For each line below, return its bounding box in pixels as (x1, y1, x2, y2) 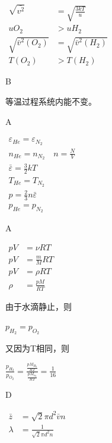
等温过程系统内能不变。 (5, 95, 97, 107)
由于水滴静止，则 (5, 300, 72, 312)
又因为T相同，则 (5, 342, 70, 354)
